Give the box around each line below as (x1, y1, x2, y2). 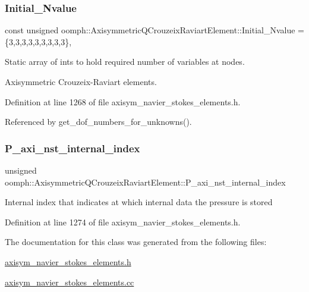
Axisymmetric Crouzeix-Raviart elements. (5, 76, 157, 87)
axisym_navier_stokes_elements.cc (5, 275, 134, 288)
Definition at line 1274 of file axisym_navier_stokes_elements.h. (5, 215, 241, 228)
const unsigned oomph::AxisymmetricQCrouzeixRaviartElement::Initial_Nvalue (5, 24, 295, 36)
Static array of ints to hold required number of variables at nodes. (5, 55, 245, 68)
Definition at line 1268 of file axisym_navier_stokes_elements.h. (5, 95, 241, 108)
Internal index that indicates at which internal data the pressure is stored (5, 196, 273, 208)
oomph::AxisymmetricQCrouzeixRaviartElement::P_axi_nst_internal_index (5, 175, 286, 188)
